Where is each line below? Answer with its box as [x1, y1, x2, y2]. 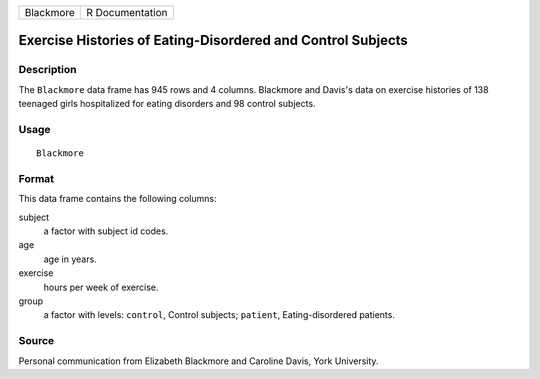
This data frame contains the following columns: [18, 193, 217, 205]
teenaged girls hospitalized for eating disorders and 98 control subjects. [18, 98, 316, 110]
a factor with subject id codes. [43, 225, 169, 237]
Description [18, 63, 77, 77]
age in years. [43, 253, 97, 265]
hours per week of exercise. [43, 281, 159, 293]
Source [18, 334, 55, 348]
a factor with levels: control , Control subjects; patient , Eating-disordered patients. [43, 309, 395, 321]
